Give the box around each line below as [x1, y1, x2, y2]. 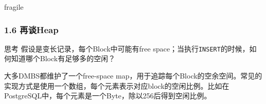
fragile [4, 2, 24, 12]
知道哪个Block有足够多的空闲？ [11, 53, 116, 64]
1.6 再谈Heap [4, 23, 59, 36]
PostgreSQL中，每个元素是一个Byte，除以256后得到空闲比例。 [4, 90, 212, 101]
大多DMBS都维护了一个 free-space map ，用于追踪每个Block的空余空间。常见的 [4, 70, 262, 81]
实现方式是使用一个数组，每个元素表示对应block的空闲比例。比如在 [4, 80, 230, 91]
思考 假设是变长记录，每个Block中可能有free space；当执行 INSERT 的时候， [4, 43, 250, 54]
